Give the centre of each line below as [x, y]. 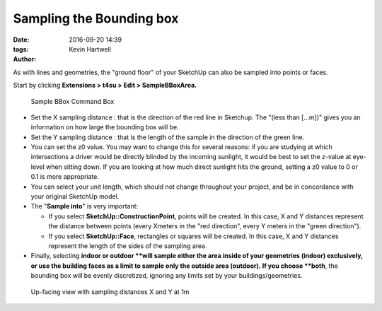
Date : [21, 40]
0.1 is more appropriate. [65, 177]
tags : [21, 49]
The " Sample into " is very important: [85, 206]
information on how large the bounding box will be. [105, 127]
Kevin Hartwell [90, 49]
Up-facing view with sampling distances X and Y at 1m [110, 292]
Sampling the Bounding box [96, 18]
